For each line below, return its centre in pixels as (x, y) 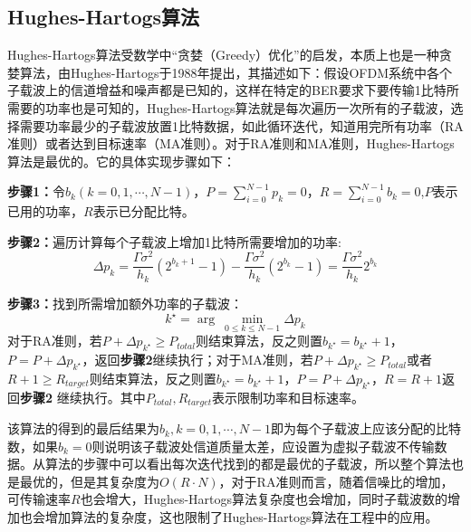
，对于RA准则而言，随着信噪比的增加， (336, 481)
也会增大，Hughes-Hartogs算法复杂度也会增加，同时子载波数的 (264, 499)
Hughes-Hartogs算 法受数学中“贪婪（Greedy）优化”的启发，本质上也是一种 (223, 55)
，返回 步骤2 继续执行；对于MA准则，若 (197, 360)
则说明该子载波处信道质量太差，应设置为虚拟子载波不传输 (263, 446)
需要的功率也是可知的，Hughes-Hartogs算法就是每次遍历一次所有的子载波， (229, 107)
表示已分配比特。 (144, 211)
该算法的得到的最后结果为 (83, 428)
